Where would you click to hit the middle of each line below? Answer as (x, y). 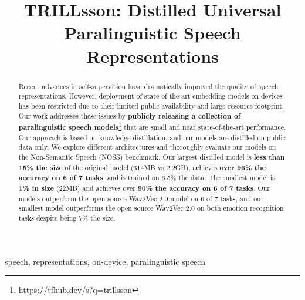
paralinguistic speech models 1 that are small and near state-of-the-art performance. (152, 127)
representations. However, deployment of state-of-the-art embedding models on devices (150, 96)
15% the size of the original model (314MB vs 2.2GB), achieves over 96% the (142, 167)
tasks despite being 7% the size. (67, 218)
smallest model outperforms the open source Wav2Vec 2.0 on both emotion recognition (151, 208)
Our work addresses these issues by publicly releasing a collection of (129, 116)
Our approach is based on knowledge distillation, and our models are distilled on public (152, 137)
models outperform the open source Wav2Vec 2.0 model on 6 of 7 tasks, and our (141, 198)
